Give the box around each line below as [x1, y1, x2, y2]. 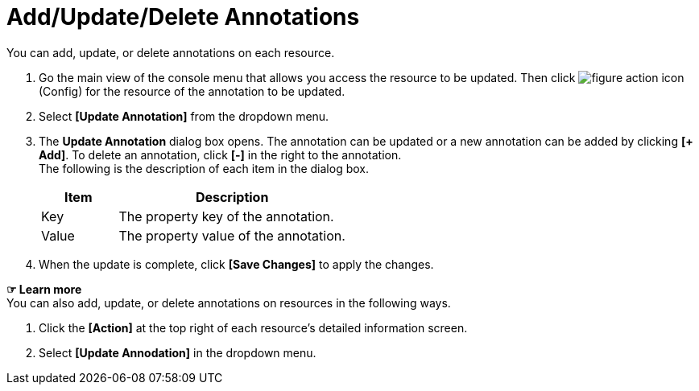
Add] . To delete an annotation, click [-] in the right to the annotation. [39, 147, 402, 162]
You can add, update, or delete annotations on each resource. [6, 45, 335, 60]
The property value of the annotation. [118, 227, 345, 244]
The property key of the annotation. [118, 208, 334, 224]
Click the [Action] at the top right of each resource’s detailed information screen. [39, 320, 468, 335]
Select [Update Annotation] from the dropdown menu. [39, 109, 329, 123]
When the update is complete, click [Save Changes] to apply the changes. [39, 257, 434, 271]
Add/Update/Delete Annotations [6, 3, 360, 31]
